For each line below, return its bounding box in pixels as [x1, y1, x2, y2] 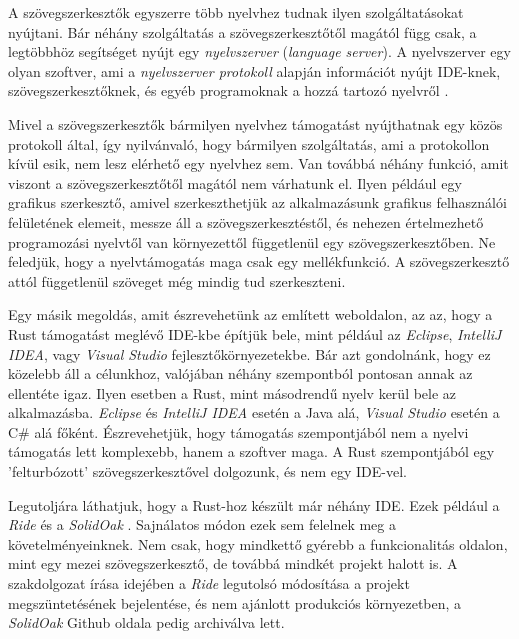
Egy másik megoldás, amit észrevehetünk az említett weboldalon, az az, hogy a [8, 304, 493, 325]
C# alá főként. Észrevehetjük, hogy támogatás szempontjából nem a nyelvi [8, 421, 469, 442]
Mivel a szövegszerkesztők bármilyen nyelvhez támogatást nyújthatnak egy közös [8, 113, 503, 134]
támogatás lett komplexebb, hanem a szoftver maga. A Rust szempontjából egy [8, 441, 495, 462]
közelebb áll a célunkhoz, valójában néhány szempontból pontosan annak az [8, 363, 473, 384]
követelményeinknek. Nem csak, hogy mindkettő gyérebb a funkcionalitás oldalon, [8, 533, 508, 554]
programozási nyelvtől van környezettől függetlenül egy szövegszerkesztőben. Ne [8, 231, 496, 252]
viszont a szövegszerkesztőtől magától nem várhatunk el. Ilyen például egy [8, 172, 462, 193]
